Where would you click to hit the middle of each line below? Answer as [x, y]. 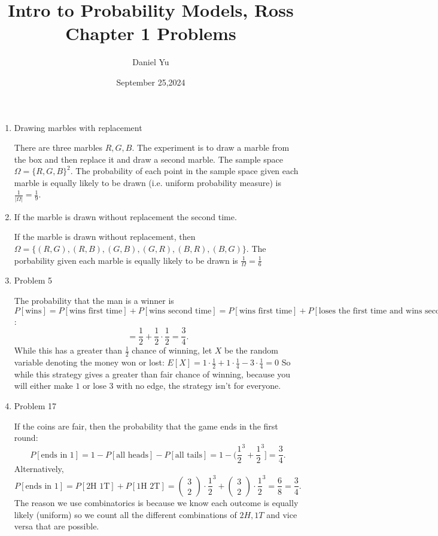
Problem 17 [35, 406]
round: [26, 438]
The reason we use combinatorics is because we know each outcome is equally [156, 502]
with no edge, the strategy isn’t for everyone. [199, 386]
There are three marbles [58, 147]
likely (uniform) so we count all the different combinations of [125, 514]
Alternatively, [39, 469]
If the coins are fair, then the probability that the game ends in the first [146, 426]
